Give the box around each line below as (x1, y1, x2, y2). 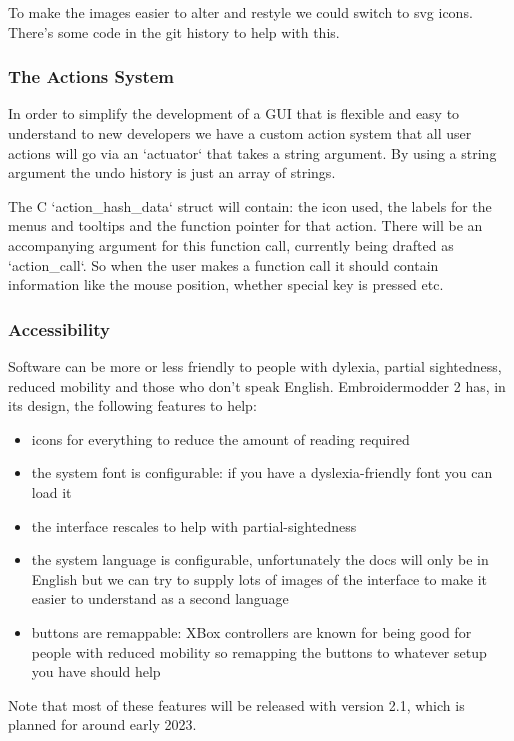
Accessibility (8, 316, 110, 341)
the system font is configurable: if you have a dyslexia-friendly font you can (31, 462, 493, 483)
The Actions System (8, 64, 174, 89)
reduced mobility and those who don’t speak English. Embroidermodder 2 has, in (8, 375, 506, 396)
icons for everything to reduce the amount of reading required (31, 428, 410, 449)
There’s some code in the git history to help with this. (8, 21, 340, 42)
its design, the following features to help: (8, 395, 257, 416)
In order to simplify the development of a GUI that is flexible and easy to (8, 103, 460, 124)
